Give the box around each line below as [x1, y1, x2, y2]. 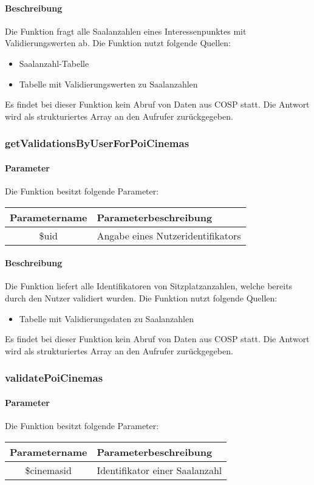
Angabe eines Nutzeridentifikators [97, 228, 241, 243]
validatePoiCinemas [5, 370, 103, 385]
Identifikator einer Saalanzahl [97, 463, 222, 477]
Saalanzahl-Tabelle [19, 57, 89, 69]
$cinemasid [25, 463, 72, 477]
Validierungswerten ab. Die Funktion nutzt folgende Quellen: [5, 36, 231, 49]
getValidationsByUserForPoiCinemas [5, 136, 189, 151]
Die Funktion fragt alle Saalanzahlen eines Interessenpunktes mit [5, 24, 247, 37]
